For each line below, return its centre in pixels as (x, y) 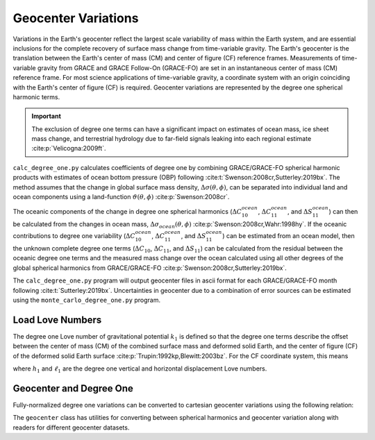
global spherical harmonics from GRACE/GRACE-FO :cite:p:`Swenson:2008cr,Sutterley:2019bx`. (150, 268)
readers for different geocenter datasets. (71, 428)
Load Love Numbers (57, 320)
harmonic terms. (36, 96)
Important (47, 116)
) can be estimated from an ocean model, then (289, 236)
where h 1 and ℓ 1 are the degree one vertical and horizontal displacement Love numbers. (140, 369)
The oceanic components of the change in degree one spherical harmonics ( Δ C (127, 212)
